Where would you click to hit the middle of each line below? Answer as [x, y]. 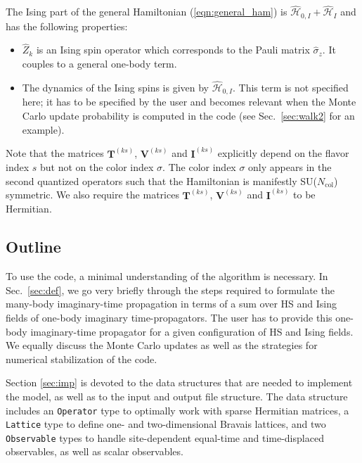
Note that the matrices [55, 153]
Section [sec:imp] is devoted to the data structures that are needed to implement [179, 382]
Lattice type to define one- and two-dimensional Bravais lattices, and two [166, 424]
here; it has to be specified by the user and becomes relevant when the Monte [189, 102]
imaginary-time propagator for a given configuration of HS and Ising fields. [192, 331]
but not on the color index [97, 167]
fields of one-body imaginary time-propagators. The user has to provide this [169, 317]
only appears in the [290, 167]
